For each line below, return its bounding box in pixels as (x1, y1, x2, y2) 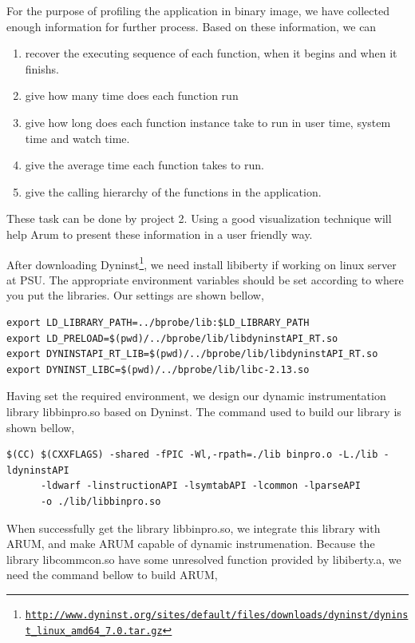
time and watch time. (25, 129, 130, 146)
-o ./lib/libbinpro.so (40, 495, 161, 507)
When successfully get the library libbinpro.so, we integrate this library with (6, 519, 381, 536)
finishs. (25, 60, 59, 77)
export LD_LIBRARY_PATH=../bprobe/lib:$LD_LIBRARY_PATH (6, 316, 310, 328)
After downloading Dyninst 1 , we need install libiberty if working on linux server (6, 253, 397, 272)
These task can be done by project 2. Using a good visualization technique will (6, 210, 392, 227)
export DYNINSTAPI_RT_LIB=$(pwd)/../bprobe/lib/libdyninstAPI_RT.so (6, 348, 378, 360)
